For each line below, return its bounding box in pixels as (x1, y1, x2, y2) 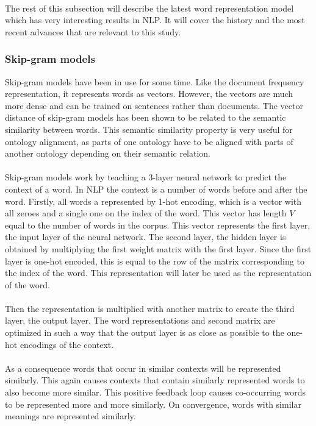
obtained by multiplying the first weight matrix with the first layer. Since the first (5, 242, 312, 255)
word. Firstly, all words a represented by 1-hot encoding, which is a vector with (5, 194, 302, 207)
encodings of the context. (20, 338, 114, 350)
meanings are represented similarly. (5, 410, 136, 422)
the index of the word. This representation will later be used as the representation (5, 266, 312, 279)
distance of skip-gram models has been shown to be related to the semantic (5, 111, 286, 124)
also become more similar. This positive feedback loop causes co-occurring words (5, 386, 306, 399)
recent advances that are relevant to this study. (5, 25, 181, 38)
